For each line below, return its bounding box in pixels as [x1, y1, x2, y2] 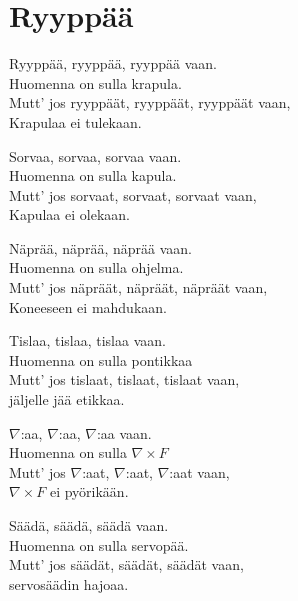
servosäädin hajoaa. [9, 573, 129, 594]
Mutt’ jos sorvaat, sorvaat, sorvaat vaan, [9, 184, 257, 205]
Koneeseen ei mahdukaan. [9, 296, 167, 317]
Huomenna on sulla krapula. [9, 72, 182, 93]
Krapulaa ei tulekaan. [9, 111, 142, 132]
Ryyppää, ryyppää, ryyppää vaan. [9, 53, 217, 74]
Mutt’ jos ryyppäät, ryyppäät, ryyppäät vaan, [9, 92, 291, 113]
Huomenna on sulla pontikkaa [9, 349, 193, 370]
